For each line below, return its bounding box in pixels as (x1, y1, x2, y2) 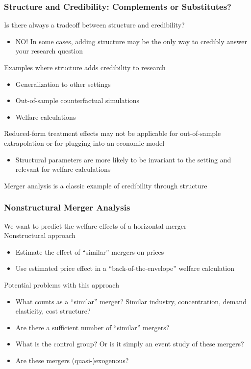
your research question (15, 46, 83, 56)
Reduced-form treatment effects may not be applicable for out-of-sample (4, 128, 221, 138)
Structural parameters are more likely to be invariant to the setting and (15, 154, 231, 164)
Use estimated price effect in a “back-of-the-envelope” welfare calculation (15, 263, 235, 273)
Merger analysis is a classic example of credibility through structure (4, 180, 207, 190)
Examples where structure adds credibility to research (4, 62, 166, 72)
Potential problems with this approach (4, 279, 119, 290)
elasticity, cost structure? (15, 306, 91, 316)
